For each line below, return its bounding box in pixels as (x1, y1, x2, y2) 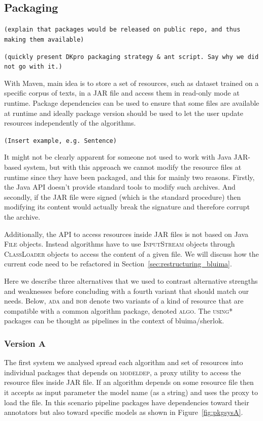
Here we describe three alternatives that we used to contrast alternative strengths (4, 275, 258, 286)
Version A (4, 337, 46, 349)
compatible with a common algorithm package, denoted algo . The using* (4, 305, 233, 316)
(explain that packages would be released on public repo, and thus (4, 26, 241, 34)
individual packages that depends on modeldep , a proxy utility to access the (4, 367, 241, 377)
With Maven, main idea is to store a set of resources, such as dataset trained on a (4, 77, 259, 88)
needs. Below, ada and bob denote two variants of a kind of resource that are (4, 295, 244, 306)
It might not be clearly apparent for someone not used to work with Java (4, 152, 232, 162)
